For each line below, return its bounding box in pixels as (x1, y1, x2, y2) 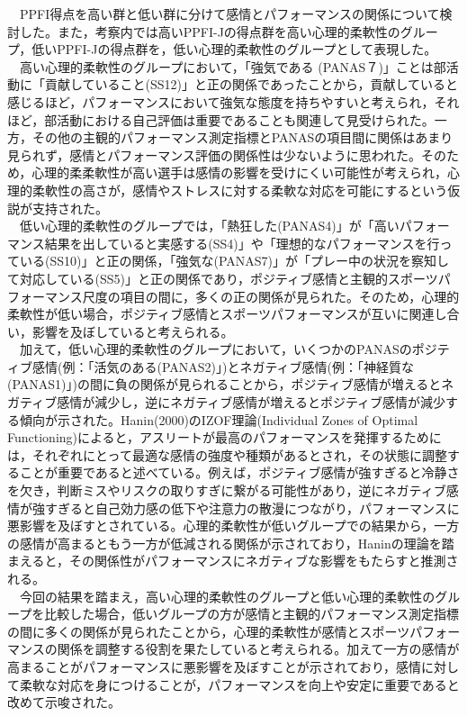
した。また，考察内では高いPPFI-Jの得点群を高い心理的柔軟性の (19, 22, 400, 41)
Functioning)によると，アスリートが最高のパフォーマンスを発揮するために (7, 428, 442, 447)
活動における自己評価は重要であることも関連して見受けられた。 (57, 110, 435, 129)
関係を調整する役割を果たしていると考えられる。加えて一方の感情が (57, 639, 460, 658)
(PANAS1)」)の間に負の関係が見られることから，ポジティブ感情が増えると (7, 375, 442, 394)
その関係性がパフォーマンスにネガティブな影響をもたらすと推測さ (69, 551, 459, 570)
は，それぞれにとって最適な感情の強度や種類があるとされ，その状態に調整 (7, 445, 447, 464)
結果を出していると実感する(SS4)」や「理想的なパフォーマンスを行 (44, 233, 440, 252)
